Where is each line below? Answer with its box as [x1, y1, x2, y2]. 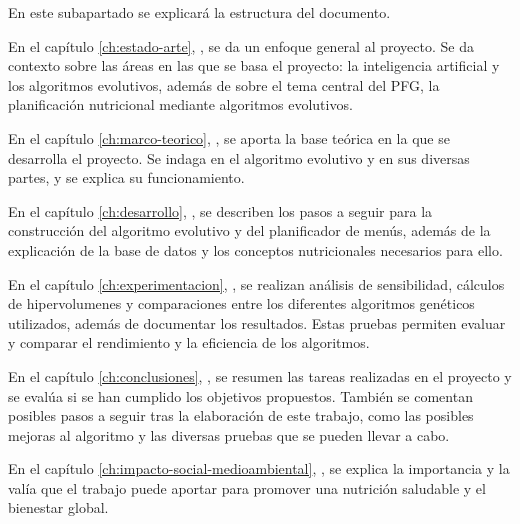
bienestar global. [8, 497, 109, 518]
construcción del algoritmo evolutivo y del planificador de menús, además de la [8, 220, 491, 241]
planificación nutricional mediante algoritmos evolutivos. [8, 94, 353, 115]
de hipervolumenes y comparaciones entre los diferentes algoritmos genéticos [8, 293, 475, 314]
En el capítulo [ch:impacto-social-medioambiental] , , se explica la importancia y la [8, 458, 510, 479]
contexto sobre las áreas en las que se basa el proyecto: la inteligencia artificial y [8, 55, 500, 76]
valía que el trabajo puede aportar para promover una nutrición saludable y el [8, 477, 486, 498]
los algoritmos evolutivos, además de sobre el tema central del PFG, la [8, 74, 440, 95]
